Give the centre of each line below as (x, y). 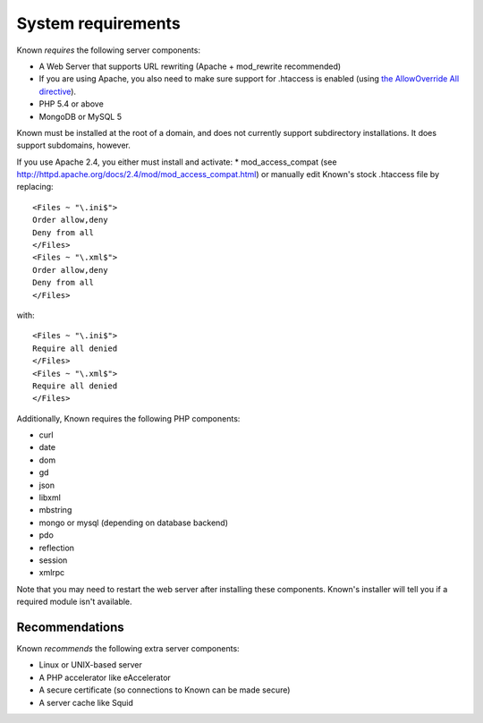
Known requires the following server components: (109, 50)
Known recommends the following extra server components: (128, 649)
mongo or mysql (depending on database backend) (133, 523)
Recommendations (70, 627)
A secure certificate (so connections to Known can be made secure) (165, 690)
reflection (57, 548)
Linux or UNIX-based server (90, 665)
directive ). (57, 91)
